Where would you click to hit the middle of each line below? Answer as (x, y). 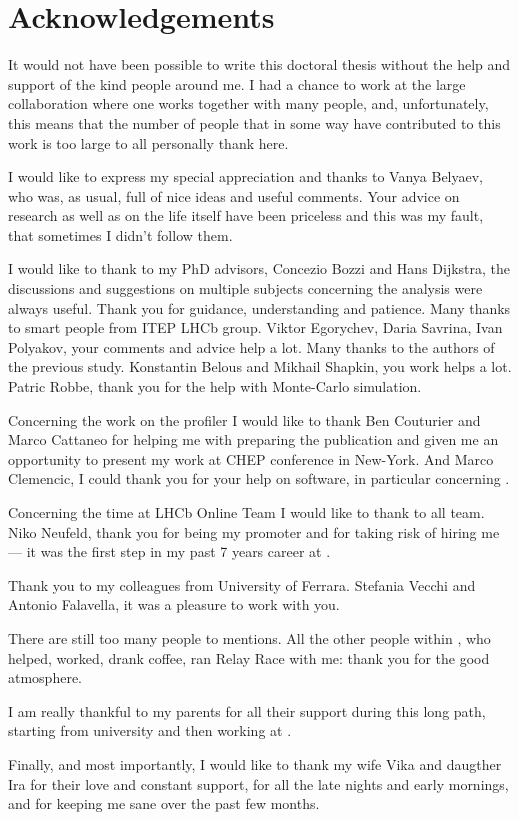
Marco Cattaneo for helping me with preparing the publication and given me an (253, 439)
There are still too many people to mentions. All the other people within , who (249, 637)
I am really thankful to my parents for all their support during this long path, (247, 710)
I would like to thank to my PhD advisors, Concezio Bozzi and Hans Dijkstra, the (259, 268)
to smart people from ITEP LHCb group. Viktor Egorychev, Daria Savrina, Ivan (255, 327)
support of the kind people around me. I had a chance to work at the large (237, 83)
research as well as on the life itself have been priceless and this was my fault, (246, 215)
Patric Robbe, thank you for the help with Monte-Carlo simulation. (215, 386)
